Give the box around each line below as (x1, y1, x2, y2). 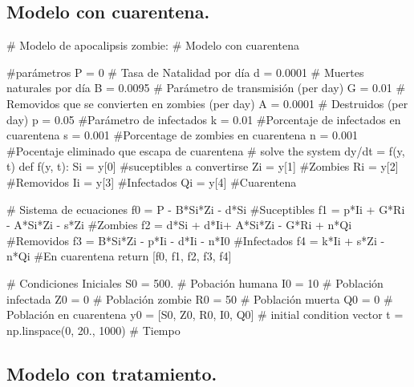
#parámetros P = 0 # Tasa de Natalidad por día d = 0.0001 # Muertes (6, 63, 364, 80)
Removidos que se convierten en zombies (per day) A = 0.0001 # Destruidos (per (6, 95, 408, 111)
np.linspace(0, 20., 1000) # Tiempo (6, 321, 181, 338)
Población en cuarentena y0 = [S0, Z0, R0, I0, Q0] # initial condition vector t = (6, 306, 404, 323)
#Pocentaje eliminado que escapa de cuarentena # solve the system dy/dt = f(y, (6, 142, 405, 159)
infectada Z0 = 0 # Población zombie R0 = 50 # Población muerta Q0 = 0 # (6, 290, 393, 307)
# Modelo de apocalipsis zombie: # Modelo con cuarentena (6, 37, 299, 54)
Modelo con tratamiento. (6, 361, 217, 385)
